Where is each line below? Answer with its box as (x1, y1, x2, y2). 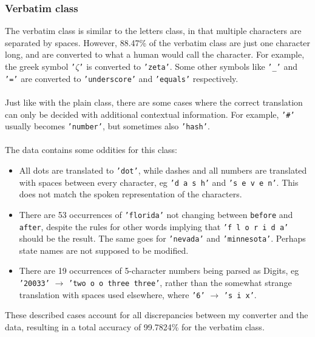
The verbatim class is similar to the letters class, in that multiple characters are (5, 24, 302, 37)
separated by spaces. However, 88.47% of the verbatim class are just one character (5, 36, 311, 49)
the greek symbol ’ (5, 60, 76, 72)
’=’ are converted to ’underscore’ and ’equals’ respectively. (5, 72, 239, 84)
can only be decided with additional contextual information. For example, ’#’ (5, 107, 295, 120)
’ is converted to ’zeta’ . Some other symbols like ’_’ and (79, 60, 297, 72)
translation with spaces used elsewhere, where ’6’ (19, 288, 205, 301)
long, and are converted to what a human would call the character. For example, (5, 48, 305, 61)
